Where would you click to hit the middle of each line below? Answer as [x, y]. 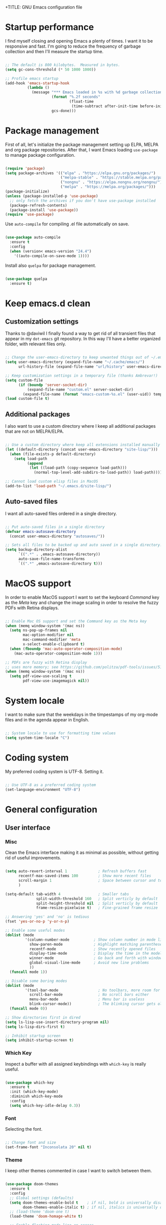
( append [35, 463]
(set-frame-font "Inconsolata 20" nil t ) [48, 1147]
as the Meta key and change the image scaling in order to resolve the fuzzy [82, 602]
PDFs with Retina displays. [32, 608]
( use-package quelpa [26, 279]
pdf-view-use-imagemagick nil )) [56, 681]
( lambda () [38, 88]
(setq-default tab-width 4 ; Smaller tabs [67, 894]
